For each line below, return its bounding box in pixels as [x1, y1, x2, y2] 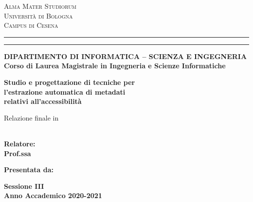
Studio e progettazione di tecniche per [4, 77, 135, 87]
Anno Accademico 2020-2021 [4, 190, 102, 201]
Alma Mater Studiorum [4, 1, 76, 11]
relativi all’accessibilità [4, 96, 82, 106]
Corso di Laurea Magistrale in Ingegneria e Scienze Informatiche [4, 61, 226, 71]
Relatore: [4, 138, 36, 148]
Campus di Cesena [4, 20, 58, 30]
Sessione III [4, 181, 44, 191]
